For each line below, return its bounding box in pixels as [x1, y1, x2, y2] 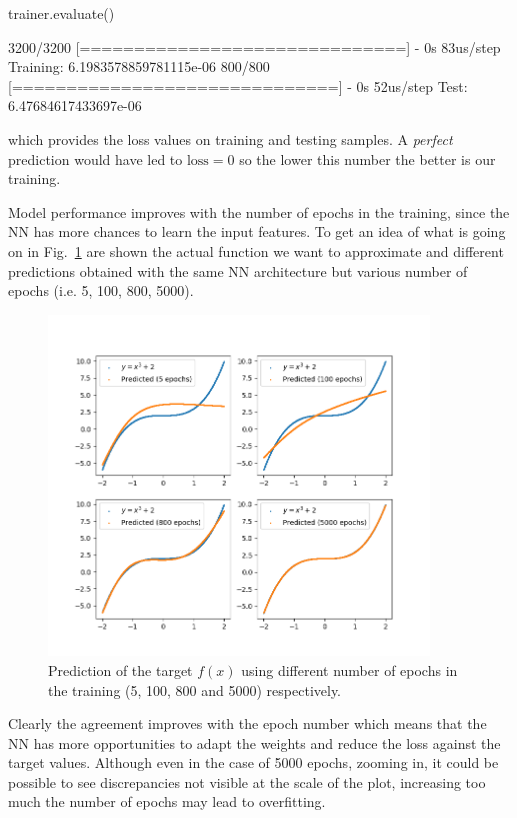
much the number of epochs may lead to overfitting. [8, 791, 326, 812]
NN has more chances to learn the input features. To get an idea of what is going [8, 221, 506, 242]
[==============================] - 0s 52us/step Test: [8, 75, 468, 96]
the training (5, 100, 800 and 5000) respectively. [48, 679, 342, 700]
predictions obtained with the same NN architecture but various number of [8, 260, 468, 281]
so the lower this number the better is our [239, 148, 496, 169]
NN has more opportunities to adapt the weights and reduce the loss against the [8, 732, 501, 753]
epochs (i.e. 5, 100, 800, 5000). [8, 280, 194, 301]
